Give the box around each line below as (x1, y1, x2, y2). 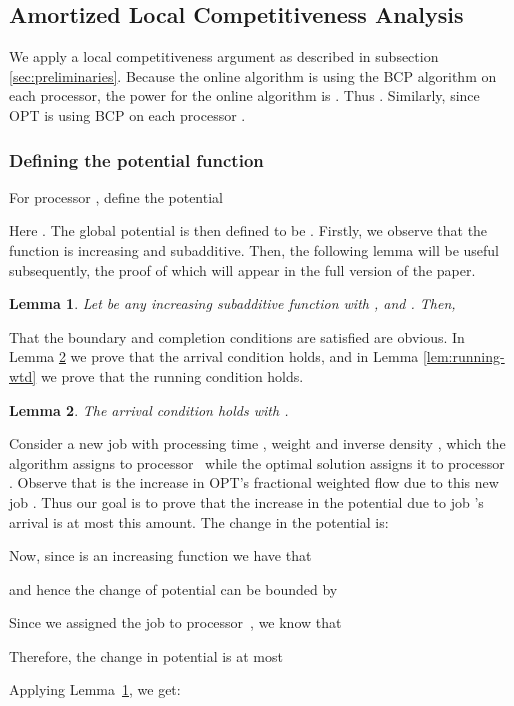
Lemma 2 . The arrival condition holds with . (9, 399, 289, 420)
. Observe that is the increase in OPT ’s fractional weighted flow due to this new (9, 472, 499, 493)
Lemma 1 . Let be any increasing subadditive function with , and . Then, (9, 293, 456, 314)
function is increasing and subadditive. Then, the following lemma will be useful (9, 239, 499, 260)
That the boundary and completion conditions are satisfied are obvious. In (9, 326, 465, 347)
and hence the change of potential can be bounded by (9, 578, 338, 599)
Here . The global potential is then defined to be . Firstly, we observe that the (9, 220, 488, 241)
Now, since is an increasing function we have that (9, 545, 312, 566)
